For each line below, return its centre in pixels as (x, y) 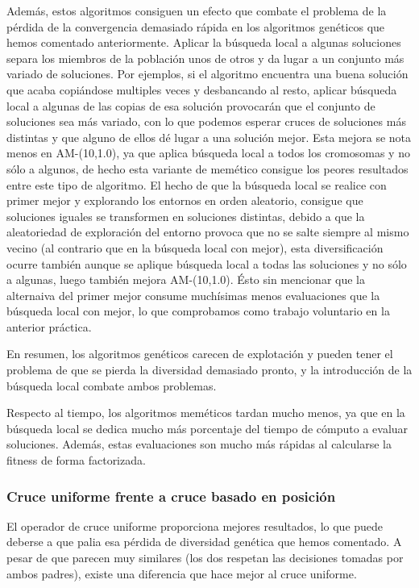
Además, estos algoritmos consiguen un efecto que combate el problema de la (197, 10)
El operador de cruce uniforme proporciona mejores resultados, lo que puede (195, 525)
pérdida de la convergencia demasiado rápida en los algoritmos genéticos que (196, 26)
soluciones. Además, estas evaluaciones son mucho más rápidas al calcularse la (199, 444)
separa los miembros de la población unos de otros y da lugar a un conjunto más (205, 58)
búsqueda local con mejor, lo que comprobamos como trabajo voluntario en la (198, 311)
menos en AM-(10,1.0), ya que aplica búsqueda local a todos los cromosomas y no (208, 153)
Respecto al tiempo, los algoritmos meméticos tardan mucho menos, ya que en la (206, 413)
